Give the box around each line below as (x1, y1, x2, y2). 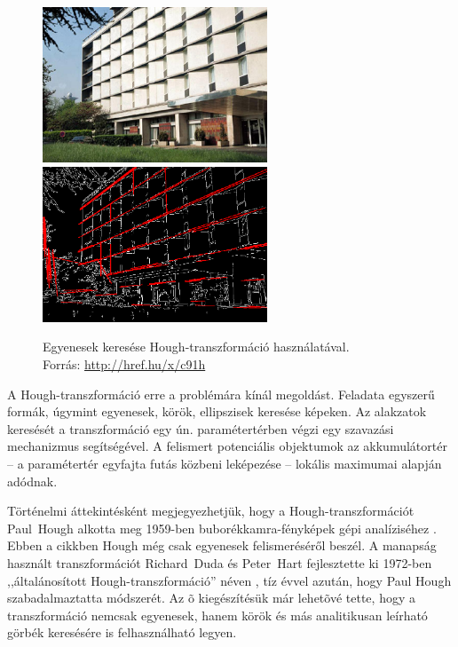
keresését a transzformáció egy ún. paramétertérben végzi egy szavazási (7, 419, 394, 438)
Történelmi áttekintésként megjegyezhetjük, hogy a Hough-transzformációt (7, 501, 415, 520)
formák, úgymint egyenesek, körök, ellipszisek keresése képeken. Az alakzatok (7, 402, 427, 421)
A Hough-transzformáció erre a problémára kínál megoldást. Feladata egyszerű (7, 384, 435, 403)
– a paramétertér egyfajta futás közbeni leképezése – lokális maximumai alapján (7, 454, 442, 472)
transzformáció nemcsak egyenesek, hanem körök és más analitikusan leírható (7, 605, 428, 624)
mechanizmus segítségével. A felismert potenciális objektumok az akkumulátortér (7, 437, 447, 455)
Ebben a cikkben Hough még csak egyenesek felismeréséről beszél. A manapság (7, 536, 437, 555)
